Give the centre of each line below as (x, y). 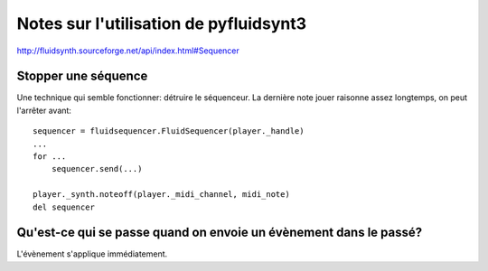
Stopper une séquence (82, 76)
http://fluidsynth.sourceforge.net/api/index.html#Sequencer (128, 51)
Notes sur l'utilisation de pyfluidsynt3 (162, 23)
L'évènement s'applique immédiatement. (92, 254)
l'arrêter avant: (44, 110)
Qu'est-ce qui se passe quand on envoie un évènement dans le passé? (220, 233)
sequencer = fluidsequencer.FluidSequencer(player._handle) (169, 131)
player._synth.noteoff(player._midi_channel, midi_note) (162, 195)
